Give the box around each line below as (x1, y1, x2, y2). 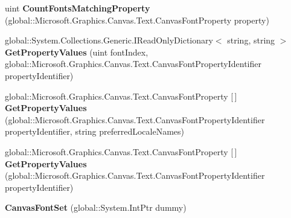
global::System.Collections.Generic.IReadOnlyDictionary (5, 34, 213, 46)
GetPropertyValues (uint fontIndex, (5, 45, 149, 58)
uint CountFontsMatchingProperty (5, 2, 150, 14)
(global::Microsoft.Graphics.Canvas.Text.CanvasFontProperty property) (5, 13, 269, 26)
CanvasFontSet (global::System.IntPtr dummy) (5, 201, 187, 214)
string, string (227, 34, 275, 46)
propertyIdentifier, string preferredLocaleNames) (5, 125, 184, 138)
